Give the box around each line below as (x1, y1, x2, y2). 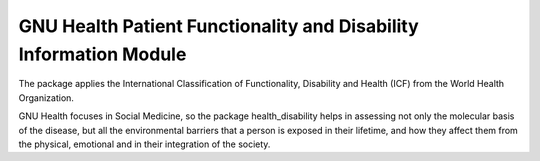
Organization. (18, 91, 75, 104)
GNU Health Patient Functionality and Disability (18, 15, 419, 37)
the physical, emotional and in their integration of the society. (18, 138, 271, 150)
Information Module (18, 43, 187, 65)
